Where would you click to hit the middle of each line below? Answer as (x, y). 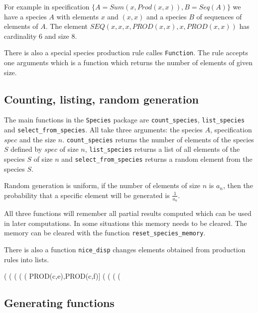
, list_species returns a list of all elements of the (162, 149)
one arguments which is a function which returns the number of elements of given (128, 62)
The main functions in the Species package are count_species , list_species (125, 120)
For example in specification (47, 6)
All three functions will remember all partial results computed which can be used (128, 213)
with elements (77, 16)
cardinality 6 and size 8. (41, 36)
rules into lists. (27, 259)
